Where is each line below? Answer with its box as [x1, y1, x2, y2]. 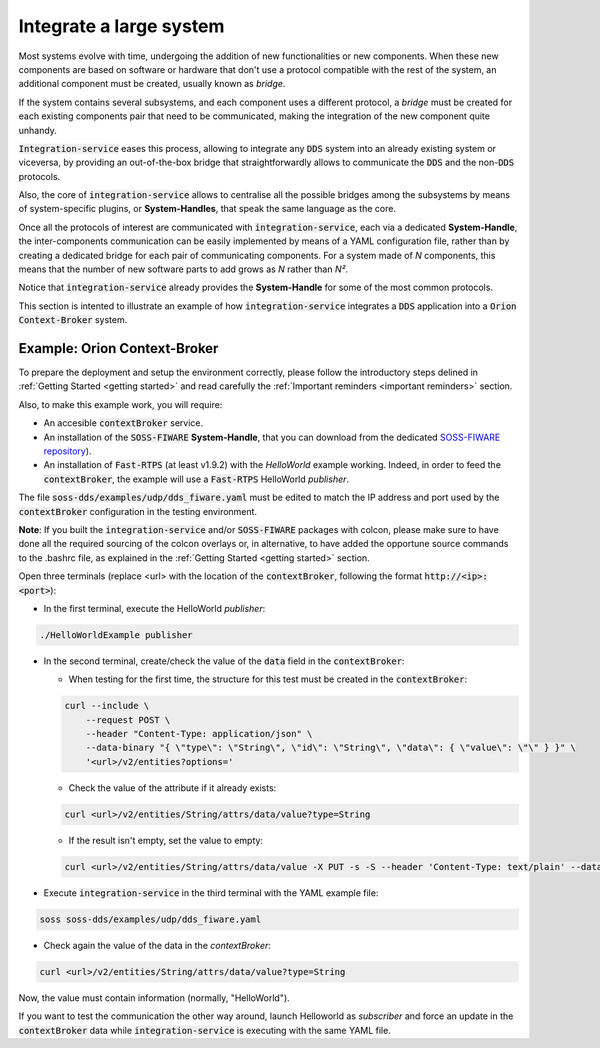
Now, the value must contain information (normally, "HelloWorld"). [18, 991, 290, 1004]
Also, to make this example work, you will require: [18, 398, 223, 410]
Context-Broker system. [18, 314, 128, 326]
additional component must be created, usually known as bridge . [18, 78, 286, 90]
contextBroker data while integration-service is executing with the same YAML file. [18, 1024, 392, 1036]
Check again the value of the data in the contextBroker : [43, 939, 272, 951]
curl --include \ [64, 700, 150, 712]
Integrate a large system [18, 15, 225, 37]
